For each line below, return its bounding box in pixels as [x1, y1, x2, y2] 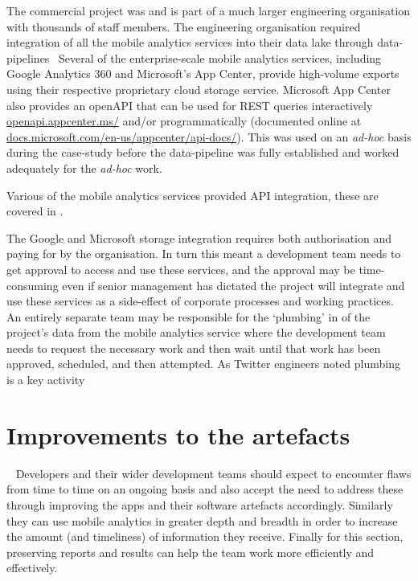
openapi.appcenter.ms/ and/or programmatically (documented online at [6, 113, 362, 129]
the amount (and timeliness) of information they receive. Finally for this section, [6, 528, 404, 545]
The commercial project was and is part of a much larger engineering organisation [6, 2, 411, 18]
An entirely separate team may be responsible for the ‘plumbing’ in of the [6, 308, 371, 325]
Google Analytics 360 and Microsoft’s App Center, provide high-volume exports [6, 65, 400, 82]
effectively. [6, 559, 58, 576]
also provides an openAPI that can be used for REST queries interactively [6, 96, 373, 113]
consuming [6, 276, 59, 293]
